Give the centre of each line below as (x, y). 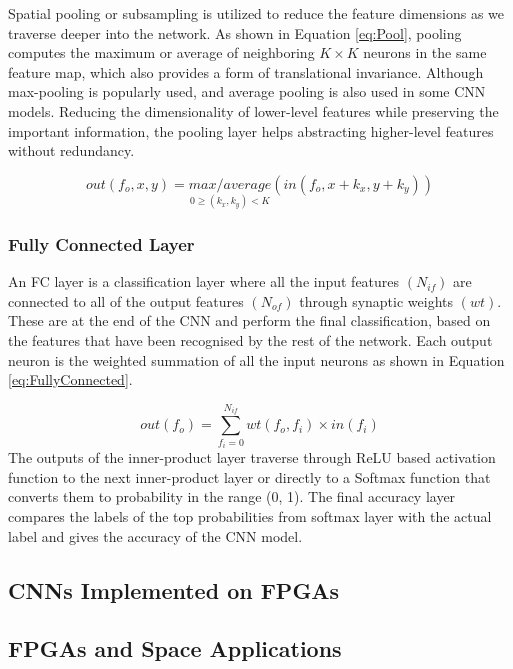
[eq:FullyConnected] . (70, 379)
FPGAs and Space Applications (175, 648)
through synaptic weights (376, 300)
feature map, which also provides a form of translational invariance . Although (246, 71)
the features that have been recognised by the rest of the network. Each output (250, 339)
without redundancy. (71, 150)
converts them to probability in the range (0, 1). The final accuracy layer (232, 496)
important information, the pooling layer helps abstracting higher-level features (251, 130)
